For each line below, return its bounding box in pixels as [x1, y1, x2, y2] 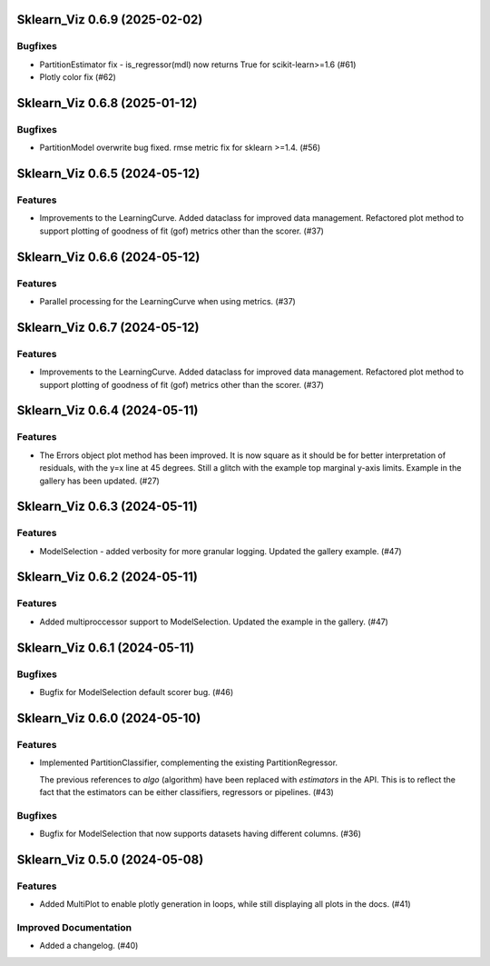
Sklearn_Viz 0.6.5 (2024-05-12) [16, 166, 201, 182]
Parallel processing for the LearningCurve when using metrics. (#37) [39, 296, 297, 307]
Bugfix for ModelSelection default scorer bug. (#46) [39, 686, 234, 697]
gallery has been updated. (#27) [39, 475, 161, 486]
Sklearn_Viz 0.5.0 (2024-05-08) [16, 851, 204, 867]
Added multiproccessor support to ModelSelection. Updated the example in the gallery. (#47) [39, 616, 389, 627]
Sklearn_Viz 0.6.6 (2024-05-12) [16, 249, 201, 264]
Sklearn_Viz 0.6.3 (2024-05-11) [16, 499, 199, 514]
